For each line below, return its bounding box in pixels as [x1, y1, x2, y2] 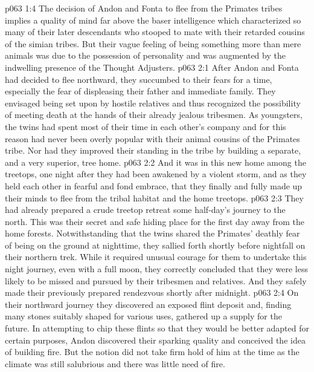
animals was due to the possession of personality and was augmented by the [5, 49, 286, 62]
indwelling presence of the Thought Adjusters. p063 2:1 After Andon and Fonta [5, 60, 299, 73]
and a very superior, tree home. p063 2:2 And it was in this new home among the [5, 155, 306, 168]
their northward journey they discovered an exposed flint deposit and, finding [5, 298, 292, 310]
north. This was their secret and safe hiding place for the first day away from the [5, 215, 305, 227]
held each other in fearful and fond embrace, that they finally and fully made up [5, 179, 303, 192]
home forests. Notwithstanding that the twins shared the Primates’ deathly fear [5, 227, 300, 240]
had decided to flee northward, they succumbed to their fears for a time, [5, 73, 272, 85]
